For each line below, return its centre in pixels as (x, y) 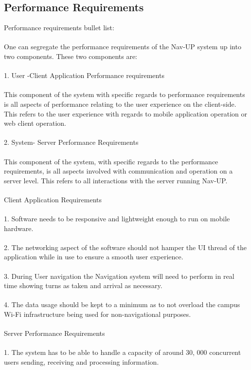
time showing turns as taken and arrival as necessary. (83, 285)
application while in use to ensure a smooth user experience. (94, 257)
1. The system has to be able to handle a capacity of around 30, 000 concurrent (123, 352)
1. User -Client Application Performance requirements (84, 75)
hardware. (19, 228)
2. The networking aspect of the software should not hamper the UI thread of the (125, 247)
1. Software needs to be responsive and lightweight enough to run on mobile (117, 219)
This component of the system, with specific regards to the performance (111, 161)
